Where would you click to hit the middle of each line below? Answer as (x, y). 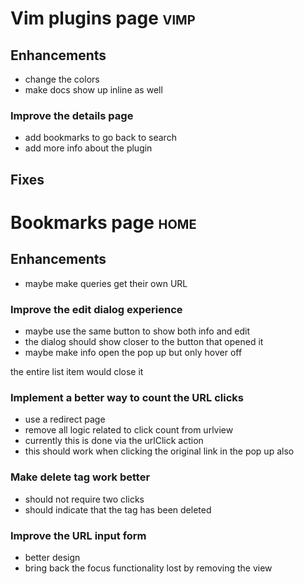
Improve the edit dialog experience (96, 309)
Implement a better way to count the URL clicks (127, 397)
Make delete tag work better (80, 477)
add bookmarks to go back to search (100, 138)
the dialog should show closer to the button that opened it (144, 341)
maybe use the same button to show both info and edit (137, 331)
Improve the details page (72, 115)
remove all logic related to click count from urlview (129, 430)
